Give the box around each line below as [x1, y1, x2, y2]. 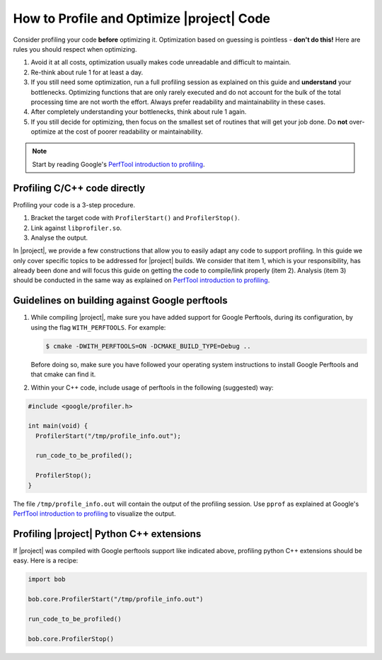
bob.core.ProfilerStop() [28, 635, 115, 643]
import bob [28, 575, 66, 584]
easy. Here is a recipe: [13, 556, 79, 565]
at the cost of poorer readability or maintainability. [57, 127, 203, 136]
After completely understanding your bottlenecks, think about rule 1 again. [30, 108, 247, 116]
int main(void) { [28, 422, 88, 430]
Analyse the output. [30, 233, 88, 242]
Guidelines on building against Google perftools [13, 294, 228, 307]
